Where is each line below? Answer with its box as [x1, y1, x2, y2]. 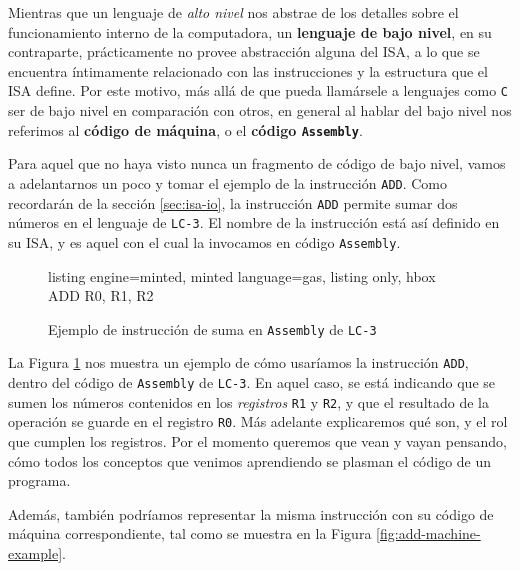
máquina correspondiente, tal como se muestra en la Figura [8, 523, 372, 544]
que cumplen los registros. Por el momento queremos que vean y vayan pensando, [8, 430, 507, 451]
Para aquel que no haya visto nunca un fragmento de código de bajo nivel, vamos [8, 153, 506, 174]
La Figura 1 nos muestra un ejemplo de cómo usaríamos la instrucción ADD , [8, 352, 469, 373]
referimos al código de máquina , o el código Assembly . [8, 119, 363, 140]
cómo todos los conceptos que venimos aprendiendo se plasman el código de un [8, 450, 492, 471]
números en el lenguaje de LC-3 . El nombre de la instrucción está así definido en [8, 212, 500, 233]
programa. [8, 470, 71, 491]
